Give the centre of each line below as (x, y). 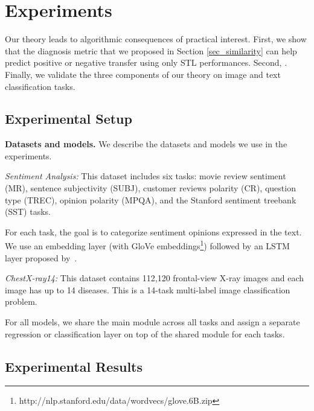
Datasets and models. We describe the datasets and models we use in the (146, 144)
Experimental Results (74, 366)
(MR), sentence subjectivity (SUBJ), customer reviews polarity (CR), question (150, 188)
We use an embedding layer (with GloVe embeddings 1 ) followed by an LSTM (147, 245)
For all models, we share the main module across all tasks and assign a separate (152, 322)
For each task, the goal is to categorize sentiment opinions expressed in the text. (153, 231)
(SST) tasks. (28, 212)
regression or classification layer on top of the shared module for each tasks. (145, 333)
